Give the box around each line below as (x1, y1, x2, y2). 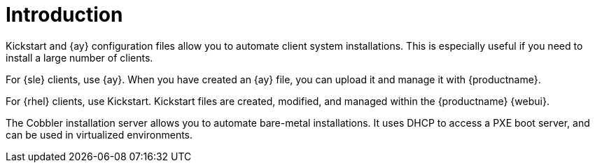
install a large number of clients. (6, 51, 153, 64)
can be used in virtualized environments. (6, 128, 193, 141)
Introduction (6, 3, 123, 27)
